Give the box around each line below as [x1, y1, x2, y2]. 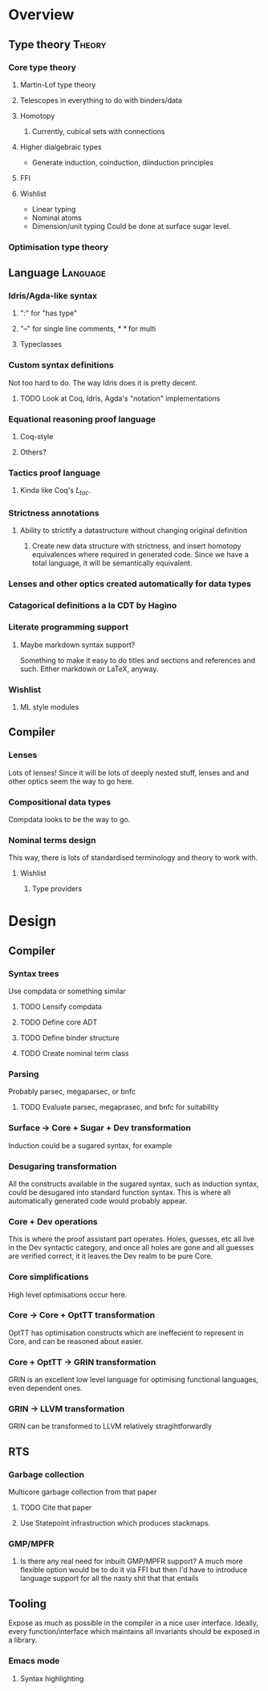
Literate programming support [8, 621, 129, 633]
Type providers [31, 884, 83, 894]
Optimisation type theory [8, 241, 108, 252]
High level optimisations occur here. [8, 1290, 128, 1299]
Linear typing [31, 204, 76, 214]
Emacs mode [8, 1656, 60, 1667]
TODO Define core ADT [19, 1017, 98, 1027]
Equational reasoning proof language [8, 414, 156, 425]
